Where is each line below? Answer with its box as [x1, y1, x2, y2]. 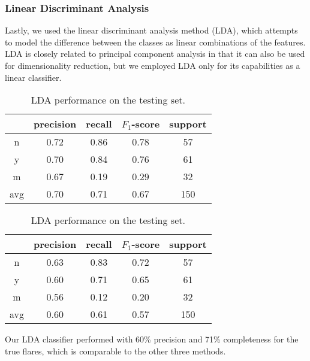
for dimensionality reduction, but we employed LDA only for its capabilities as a [5, 59, 300, 71]
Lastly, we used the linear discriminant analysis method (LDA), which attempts [5, 24, 298, 37]
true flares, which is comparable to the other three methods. [5, 344, 226, 357]
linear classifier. [5, 71, 62, 83]
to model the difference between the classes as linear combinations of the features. [5, 35, 306, 48]
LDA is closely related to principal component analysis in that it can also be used [5, 47, 305, 60]
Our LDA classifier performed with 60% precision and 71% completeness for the [5, 333, 299, 345]
